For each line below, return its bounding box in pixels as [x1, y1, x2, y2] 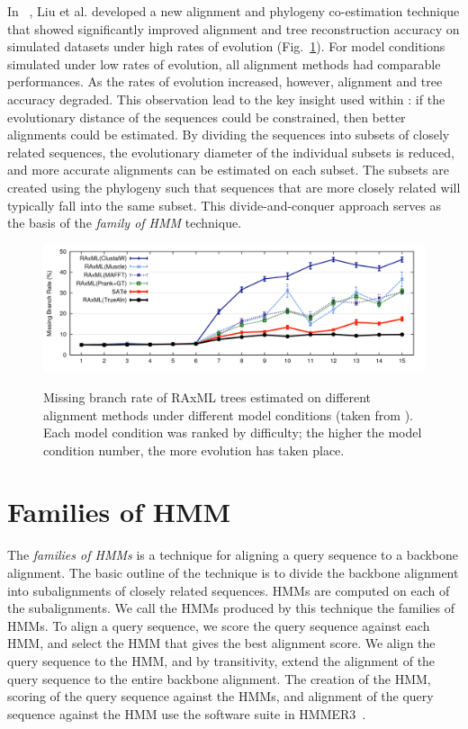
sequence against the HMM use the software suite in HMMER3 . [7, 704, 366, 723]
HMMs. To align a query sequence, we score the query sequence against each [7, 616, 430, 634]
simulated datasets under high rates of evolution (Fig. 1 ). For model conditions [7, 37, 445, 56]
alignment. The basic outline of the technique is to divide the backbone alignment [7, 563, 459, 582]
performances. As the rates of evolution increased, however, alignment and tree [7, 72, 443, 91]
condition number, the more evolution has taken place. [43, 440, 345, 459]
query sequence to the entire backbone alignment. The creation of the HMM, [7, 669, 431, 688]
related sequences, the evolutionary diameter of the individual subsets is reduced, [7, 142, 454, 161]
